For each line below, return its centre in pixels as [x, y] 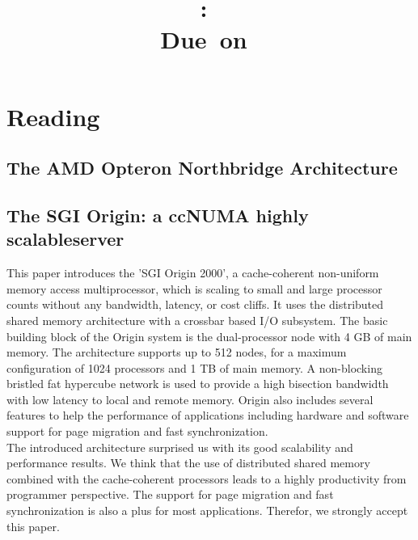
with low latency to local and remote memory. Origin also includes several [190, 399]
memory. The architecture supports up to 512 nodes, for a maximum [177, 352]
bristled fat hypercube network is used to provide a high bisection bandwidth [198, 384]
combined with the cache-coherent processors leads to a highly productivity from [207, 478]
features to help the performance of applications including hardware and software [208, 415]
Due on [204, 39]
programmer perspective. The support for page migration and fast [170, 494]
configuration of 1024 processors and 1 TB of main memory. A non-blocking [194, 367]
